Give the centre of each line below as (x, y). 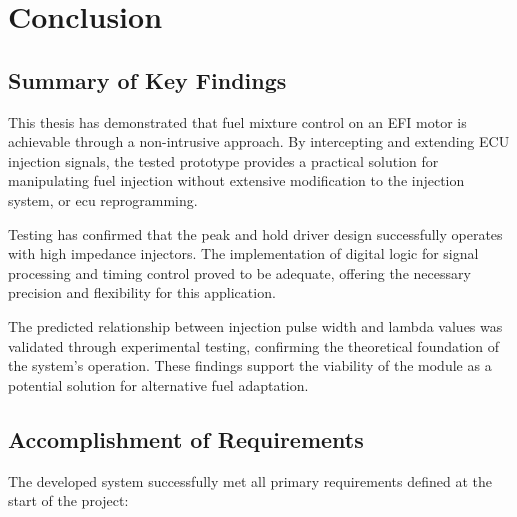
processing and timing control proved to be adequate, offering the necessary (239, 272)
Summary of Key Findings (147, 79)
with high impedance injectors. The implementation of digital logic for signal (243, 253)
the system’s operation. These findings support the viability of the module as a (250, 365)
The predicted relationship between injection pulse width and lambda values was (255, 325)
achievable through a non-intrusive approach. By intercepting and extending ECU (259, 141)
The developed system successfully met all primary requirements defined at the (250, 480)
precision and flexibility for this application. (142, 292)
